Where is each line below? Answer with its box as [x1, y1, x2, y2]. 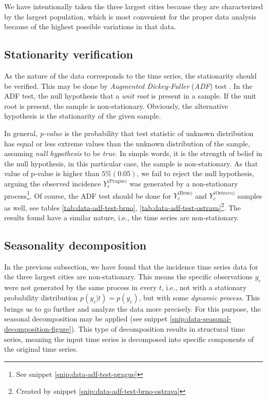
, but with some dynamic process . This [139, 292, 260, 302]
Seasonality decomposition [4, 237, 147, 253]
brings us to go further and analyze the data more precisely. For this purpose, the [4, 303, 261, 314]
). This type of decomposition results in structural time [71, 323, 245, 334]
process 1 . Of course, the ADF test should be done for [4, 188, 171, 201]
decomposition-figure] [4, 323, 71, 334]
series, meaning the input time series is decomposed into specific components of [4, 333, 254, 344]
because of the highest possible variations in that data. [4, 21, 176, 32]
